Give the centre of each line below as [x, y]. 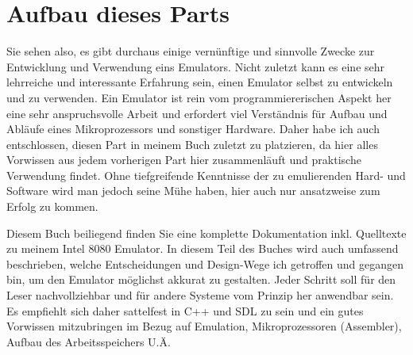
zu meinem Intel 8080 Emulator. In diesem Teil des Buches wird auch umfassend [203, 248]
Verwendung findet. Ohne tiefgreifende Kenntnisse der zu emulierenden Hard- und [206, 175]
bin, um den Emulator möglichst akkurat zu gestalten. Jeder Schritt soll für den [201, 279]
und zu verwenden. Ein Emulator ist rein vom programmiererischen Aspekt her [199, 97]
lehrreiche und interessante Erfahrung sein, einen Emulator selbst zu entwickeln [200, 82]
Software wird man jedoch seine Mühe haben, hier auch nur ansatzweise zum [193, 191]
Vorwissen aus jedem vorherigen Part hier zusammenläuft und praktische [184, 160]
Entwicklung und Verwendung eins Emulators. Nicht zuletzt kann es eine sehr [196, 66]
